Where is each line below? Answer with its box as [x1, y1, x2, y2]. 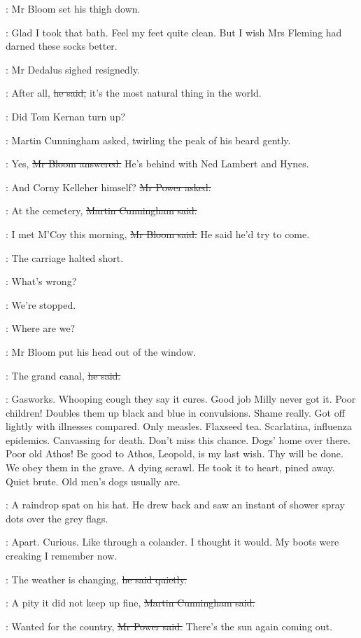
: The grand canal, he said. [6, 368, 121, 382]
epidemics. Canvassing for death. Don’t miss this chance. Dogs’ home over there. [6, 432, 351, 447]
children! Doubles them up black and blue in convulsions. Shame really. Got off [6, 405, 345, 419]
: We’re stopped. [6, 297, 76, 312]
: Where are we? [6, 321, 76, 335]
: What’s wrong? [6, 274, 77, 289]
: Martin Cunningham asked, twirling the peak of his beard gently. [6, 132, 291, 147]
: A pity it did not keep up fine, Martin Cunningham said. [6, 595, 255, 610]
